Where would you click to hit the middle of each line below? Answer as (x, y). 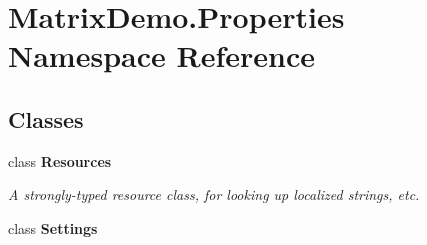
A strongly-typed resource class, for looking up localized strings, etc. (214, 194)
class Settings (53, 227)
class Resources (60, 160)
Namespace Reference (161, 55)
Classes (46, 118)
